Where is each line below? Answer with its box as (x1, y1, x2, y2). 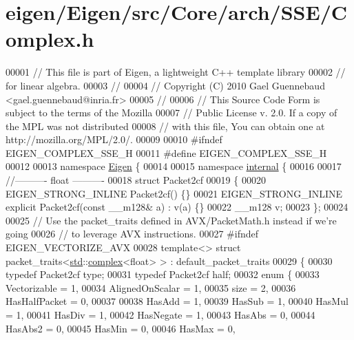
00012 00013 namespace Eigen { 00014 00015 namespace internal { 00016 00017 (6, 159, 342, 173)
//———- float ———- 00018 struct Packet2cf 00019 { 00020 (6, 173, 266, 187)
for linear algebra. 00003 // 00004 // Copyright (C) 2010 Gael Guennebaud (6, 78, 325, 92)
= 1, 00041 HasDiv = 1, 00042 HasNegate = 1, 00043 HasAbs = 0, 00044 (6, 308, 315, 321)
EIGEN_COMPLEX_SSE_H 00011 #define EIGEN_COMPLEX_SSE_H (6, 145, 327, 160)
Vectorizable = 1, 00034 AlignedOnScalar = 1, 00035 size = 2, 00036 (6, 280, 296, 295)
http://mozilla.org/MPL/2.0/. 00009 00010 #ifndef (6, 132, 222, 147)
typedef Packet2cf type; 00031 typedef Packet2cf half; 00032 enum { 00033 (6, 267, 320, 281)
